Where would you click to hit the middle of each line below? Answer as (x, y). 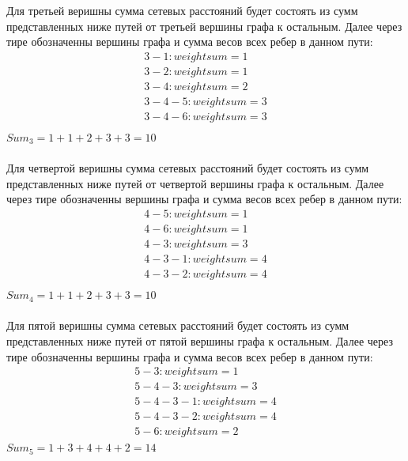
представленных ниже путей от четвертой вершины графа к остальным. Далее (195, 183)
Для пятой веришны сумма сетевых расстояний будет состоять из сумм (178, 325)
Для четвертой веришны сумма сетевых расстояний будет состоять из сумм (188, 168)
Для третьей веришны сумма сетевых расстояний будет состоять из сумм (182, 10)
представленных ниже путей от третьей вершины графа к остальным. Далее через (204, 26)
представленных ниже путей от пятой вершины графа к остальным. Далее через (200, 340)
